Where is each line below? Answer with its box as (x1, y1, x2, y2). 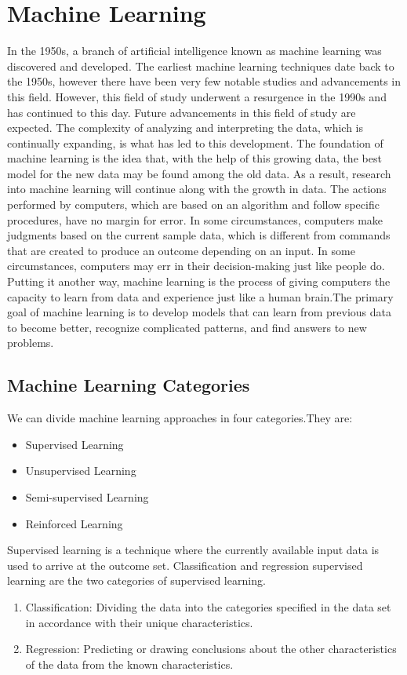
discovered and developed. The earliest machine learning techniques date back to (7, 57, 394, 74)
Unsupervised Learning (25, 462, 136, 479)
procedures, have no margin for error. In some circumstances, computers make (7, 211, 383, 228)
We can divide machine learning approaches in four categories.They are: (7, 410, 353, 426)
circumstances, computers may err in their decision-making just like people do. (7, 257, 385, 274)
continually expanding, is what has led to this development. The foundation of (7, 134, 383, 151)
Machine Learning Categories (7, 373, 250, 397)
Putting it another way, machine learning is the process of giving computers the (7, 273, 391, 290)
